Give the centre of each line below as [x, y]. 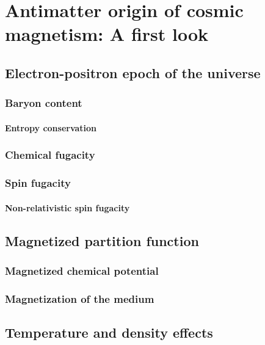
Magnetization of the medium [80, 298]
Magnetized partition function [102, 240]
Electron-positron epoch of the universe [133, 72]
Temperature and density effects [109, 332]
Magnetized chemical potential [82, 270]
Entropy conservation [51, 127]
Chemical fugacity [50, 155]
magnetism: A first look [107, 34]
